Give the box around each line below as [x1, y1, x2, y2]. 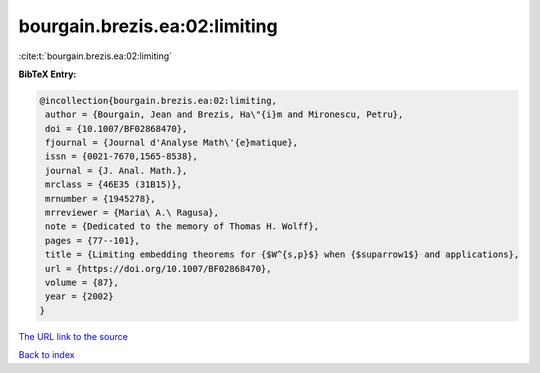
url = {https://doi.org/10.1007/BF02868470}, [45, 263, 272, 274]
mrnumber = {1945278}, [45, 193, 157, 204]
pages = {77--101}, [45, 235, 140, 246]
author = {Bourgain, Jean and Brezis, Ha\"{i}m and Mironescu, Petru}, [45, 109, 404, 120]
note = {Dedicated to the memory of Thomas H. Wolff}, [45, 221, 320, 232]
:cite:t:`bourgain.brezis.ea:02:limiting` [18, 50, 173, 62]
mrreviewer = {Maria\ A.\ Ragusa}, [45, 207, 220, 219]
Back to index [18, 349, 75, 361]
